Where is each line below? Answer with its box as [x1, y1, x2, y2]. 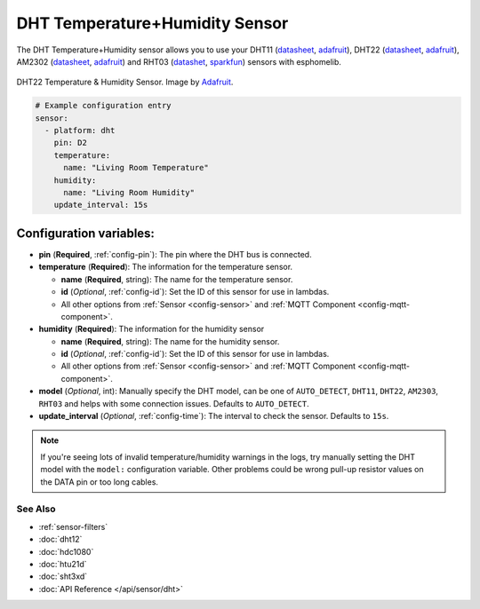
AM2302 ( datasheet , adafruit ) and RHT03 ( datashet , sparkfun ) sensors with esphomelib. [16, 56, 342, 67]
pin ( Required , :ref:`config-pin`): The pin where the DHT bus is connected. [38, 249, 312, 259]
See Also [16, 502, 56, 515]
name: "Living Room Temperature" [63, 162, 209, 173]
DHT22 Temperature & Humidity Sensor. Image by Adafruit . [16, 76, 234, 88]
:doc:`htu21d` [38, 558, 88, 569]
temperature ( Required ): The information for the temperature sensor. [38, 262, 293, 273]
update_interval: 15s [53, 200, 148, 210]
